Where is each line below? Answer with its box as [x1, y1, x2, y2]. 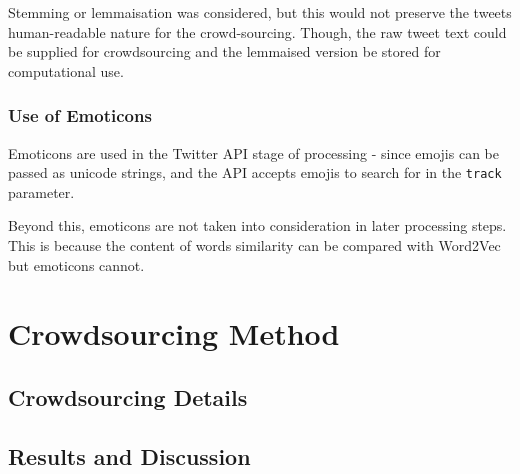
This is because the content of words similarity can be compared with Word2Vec [8, 235, 501, 256]
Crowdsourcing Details [8, 381, 248, 412]
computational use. [8, 60, 124, 81]
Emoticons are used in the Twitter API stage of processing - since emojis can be [8, 142, 499, 163]
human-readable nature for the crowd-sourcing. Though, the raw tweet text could [8, 21, 507, 42]
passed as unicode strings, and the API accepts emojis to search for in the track [8, 162, 502, 183]
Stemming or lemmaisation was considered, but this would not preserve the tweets [8, 2, 512, 22]
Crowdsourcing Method [8, 313, 340, 354]
